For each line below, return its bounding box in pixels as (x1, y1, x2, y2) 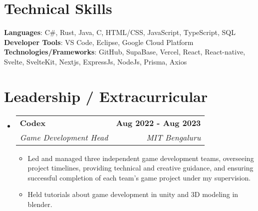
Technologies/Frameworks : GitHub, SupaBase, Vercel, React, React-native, (4, 46, 246, 57)
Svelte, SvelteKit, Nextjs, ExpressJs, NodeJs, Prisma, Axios (4, 56, 187, 66)
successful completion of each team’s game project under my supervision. (27, 172, 251, 182)
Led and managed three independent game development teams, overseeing (27, 152, 254, 163)
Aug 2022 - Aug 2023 (116, 116, 201, 128)
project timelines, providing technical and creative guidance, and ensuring (27, 162, 254, 173)
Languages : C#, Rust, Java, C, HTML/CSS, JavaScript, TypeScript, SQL (4, 27, 236, 37)
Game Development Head (19, 131, 108, 143)
